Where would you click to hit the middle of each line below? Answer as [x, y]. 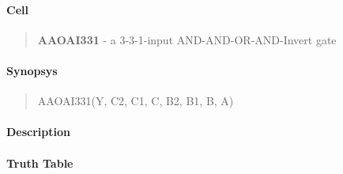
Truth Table [40, 163]
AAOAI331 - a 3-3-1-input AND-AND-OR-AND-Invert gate [187, 39]
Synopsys [32, 70]
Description [39, 132]
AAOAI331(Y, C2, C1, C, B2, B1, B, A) [136, 101]
